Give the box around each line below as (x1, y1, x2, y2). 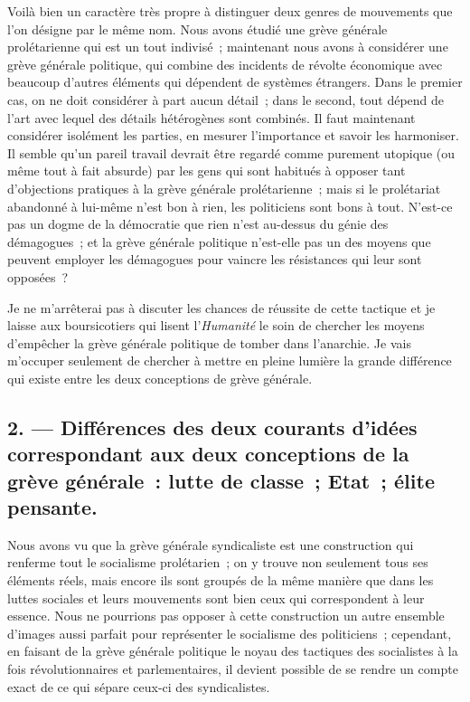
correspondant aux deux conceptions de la (7, 440, 409, 468)
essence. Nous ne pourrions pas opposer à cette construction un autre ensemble (7, 606, 445, 625)
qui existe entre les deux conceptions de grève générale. (7, 368, 313, 387)
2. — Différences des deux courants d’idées (7, 413, 418, 441)
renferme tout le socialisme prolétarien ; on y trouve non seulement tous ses (7, 553, 428, 572)
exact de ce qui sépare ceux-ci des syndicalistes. (7, 677, 270, 696)
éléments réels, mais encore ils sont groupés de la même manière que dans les (7, 571, 434, 590)
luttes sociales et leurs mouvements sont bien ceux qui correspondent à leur (7, 588, 425, 607)
